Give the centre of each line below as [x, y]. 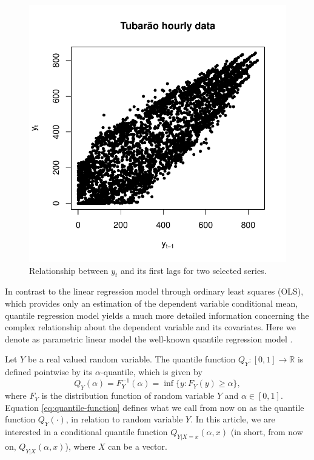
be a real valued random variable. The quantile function [132, 359]
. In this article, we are [233, 419]
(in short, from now [267, 432]
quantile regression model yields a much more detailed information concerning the [157, 315]
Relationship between [69, 270]
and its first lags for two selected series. [194, 270]
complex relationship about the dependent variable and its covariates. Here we [150, 327]
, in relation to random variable [124, 419]
